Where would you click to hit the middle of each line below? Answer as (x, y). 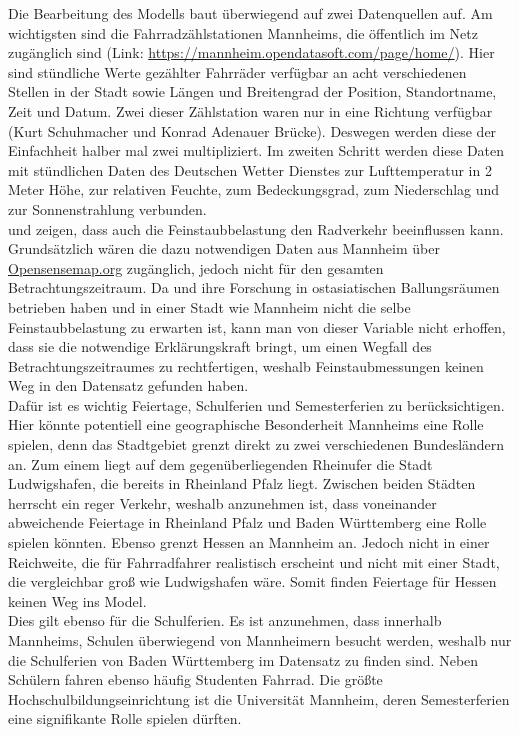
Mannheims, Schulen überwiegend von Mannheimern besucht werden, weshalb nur (260, 640)
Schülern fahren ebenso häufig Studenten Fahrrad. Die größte (195, 679)
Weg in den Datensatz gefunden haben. (128, 385)
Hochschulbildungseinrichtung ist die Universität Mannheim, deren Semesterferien (259, 698)
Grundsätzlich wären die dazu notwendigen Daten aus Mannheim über (224, 248)
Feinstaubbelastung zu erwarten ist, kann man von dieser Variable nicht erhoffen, (257, 326)
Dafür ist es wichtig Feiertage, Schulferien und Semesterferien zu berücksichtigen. (256, 404)
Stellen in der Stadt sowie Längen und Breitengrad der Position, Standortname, (252, 91)
